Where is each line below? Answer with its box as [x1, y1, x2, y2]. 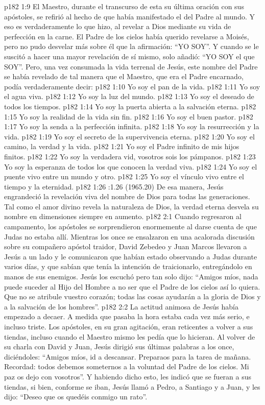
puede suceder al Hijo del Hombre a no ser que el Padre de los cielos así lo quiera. [4, 281, 260, 292]
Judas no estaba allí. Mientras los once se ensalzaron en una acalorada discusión [4, 231, 255, 242]
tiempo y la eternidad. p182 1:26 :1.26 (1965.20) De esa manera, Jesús [4, 181, 224, 192]
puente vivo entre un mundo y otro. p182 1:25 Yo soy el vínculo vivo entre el [4, 171, 244, 182]
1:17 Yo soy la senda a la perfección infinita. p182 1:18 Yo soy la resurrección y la [4, 121, 259, 132]
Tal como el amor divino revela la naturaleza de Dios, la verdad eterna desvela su [4, 201, 259, 211]
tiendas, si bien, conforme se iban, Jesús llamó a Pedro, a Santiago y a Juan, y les [4, 381, 260, 392]
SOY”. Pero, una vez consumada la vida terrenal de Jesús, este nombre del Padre [4, 61, 258, 72]
